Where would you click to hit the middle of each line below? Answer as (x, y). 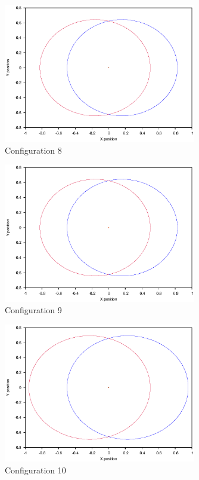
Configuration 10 (35, 470)
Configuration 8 (33, 150)
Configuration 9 (33, 310)
